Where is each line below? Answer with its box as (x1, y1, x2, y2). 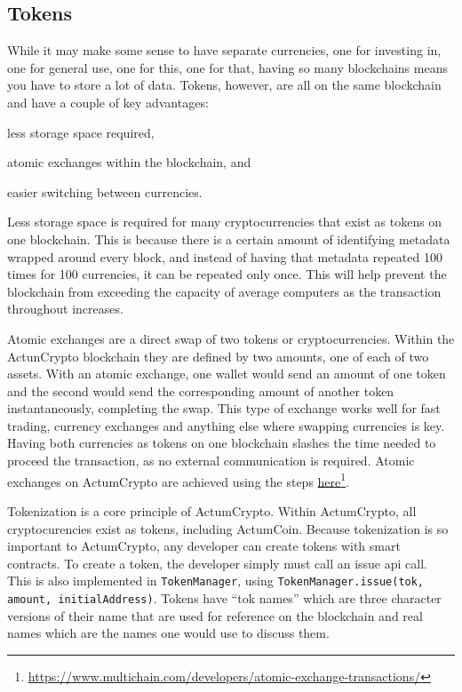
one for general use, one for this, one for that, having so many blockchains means (7, 58, 448, 76)
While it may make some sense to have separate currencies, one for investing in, (7, 41, 442, 60)
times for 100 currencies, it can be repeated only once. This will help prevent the (7, 265, 447, 283)
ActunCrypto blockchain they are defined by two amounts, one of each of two (7, 346, 429, 365)
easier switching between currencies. (7, 182, 203, 201)
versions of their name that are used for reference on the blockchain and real (7, 606, 423, 624)
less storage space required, (7, 123, 155, 141)
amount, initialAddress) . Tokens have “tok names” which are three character (7, 588, 442, 607)
